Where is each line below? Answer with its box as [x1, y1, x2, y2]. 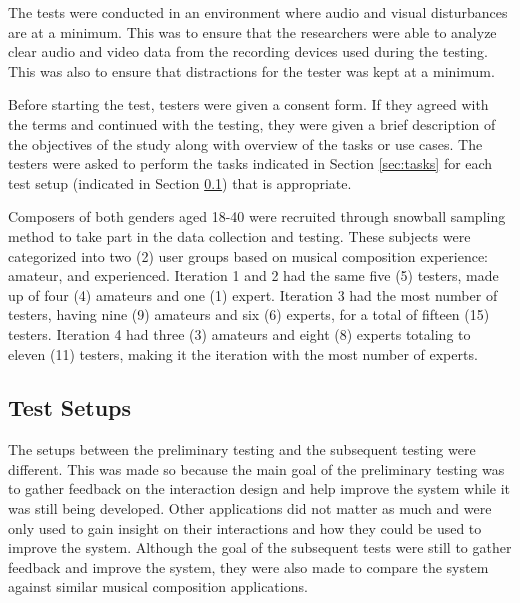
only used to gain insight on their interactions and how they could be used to [8, 517, 482, 538]
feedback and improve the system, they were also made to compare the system [8, 556, 489, 577]
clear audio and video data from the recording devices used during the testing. [8, 41, 488, 62]
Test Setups [8, 392, 132, 423]
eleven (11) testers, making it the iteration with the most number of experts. [8, 343, 478, 364]
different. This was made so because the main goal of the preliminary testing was [8, 458, 505, 479]
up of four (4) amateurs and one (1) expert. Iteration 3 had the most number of [8, 284, 498, 305]
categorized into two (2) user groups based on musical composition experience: [8, 245, 489, 266]
